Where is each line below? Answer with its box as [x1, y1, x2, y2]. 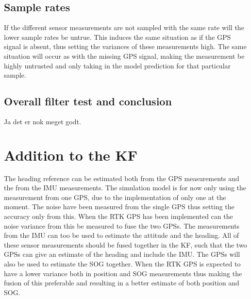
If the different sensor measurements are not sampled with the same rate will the [4, 22, 244, 33]
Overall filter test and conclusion [4, 94, 172, 109]
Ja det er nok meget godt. [4, 116, 81, 126]
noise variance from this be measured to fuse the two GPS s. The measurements [4, 220, 240, 231]
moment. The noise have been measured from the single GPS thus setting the [4, 201, 234, 212]
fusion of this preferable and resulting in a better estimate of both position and [4, 278, 239, 288]
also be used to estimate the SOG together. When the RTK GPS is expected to [4, 259, 241, 269]
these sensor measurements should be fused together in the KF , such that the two [4, 239, 247, 249]
